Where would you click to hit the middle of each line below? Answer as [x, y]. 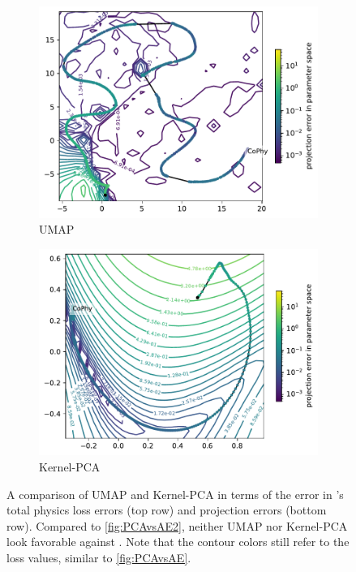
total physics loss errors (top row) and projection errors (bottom [167, 510]
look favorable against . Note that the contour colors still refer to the [178, 542]
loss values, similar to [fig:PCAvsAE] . [99, 557]
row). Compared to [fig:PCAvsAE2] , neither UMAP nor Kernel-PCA [177, 525]
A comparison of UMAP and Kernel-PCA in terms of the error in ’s [175, 494]
